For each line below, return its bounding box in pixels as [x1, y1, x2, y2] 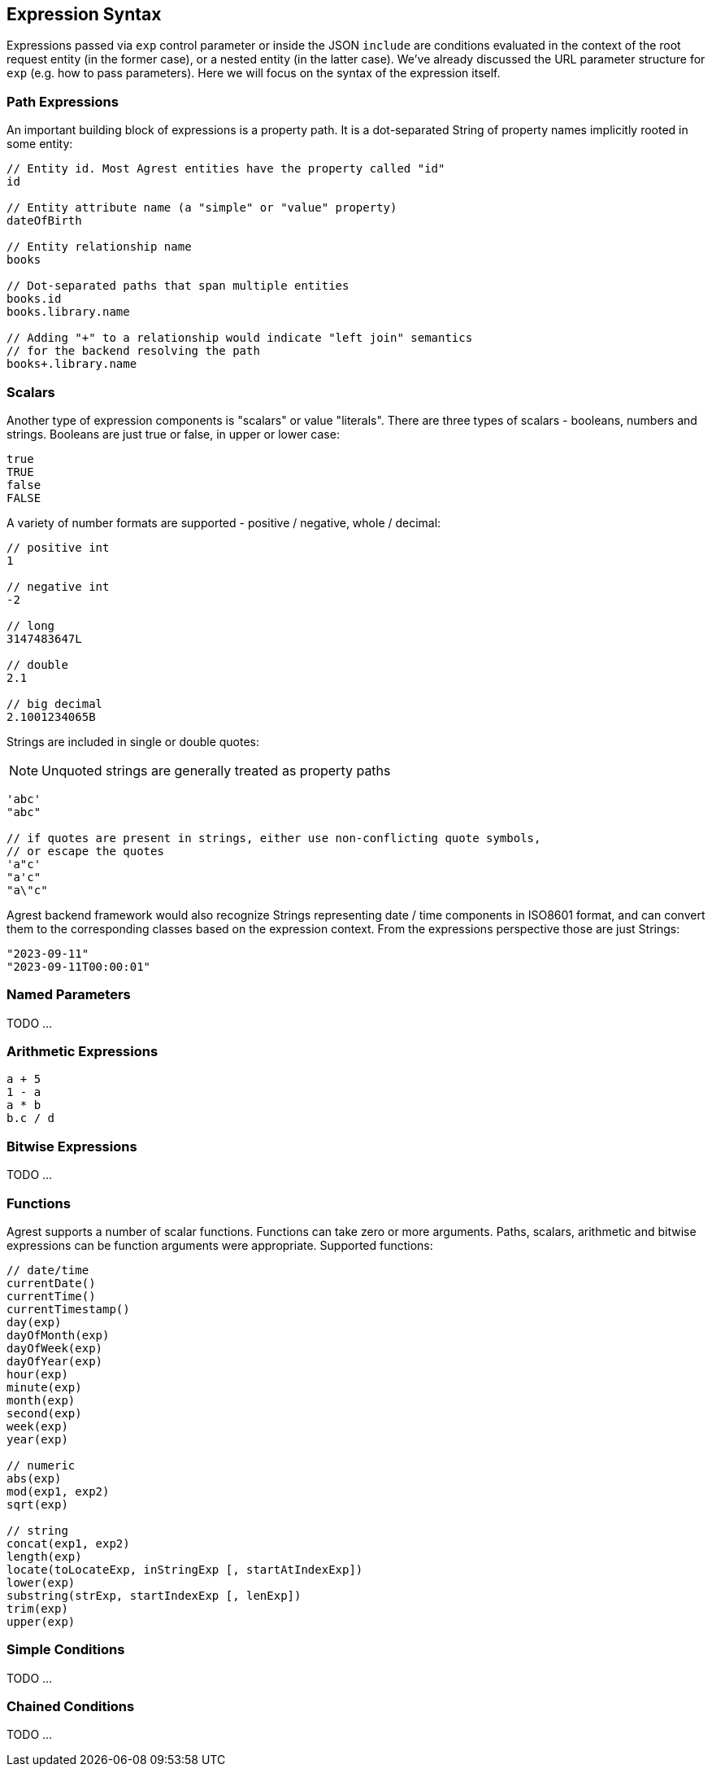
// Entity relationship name [7, 240, 192, 254]
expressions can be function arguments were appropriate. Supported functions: [7, 1238, 433, 1252]
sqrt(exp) [7, 1497, 68, 1511]
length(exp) [7, 1549, 82, 1563]
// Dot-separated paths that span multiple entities [7, 279, 349, 293]
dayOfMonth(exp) [7, 1328, 110, 1342]
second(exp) [7, 1406, 82, 1420]
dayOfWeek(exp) [7, 1341, 103, 1355]
